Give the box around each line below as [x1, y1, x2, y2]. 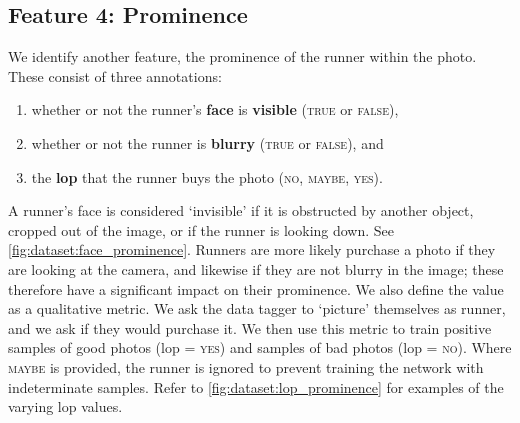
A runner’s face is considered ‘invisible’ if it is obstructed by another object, [8, 200, 474, 221]
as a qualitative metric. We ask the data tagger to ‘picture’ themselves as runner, [8, 298, 506, 319]
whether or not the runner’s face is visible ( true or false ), [31, 99, 399, 120]
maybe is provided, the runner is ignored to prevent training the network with [8, 356, 484, 377]
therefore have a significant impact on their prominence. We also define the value [8, 278, 504, 299]
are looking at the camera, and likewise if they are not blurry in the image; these [8, 258, 504, 279]
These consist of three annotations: [8, 65, 222, 86]
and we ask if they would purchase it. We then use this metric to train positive [8, 317, 492, 338]
